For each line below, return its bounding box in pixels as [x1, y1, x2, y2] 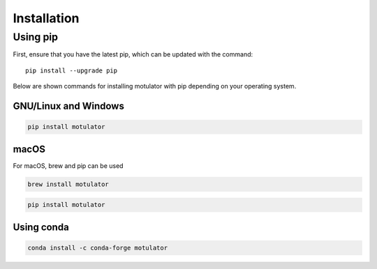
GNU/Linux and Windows [13, 100, 125, 112]
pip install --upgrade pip [25, 66, 118, 75]
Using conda [13, 221, 69, 233]
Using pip [13, 31, 59, 43]
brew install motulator [27, 180, 110, 188]
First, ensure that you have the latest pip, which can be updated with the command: [13, 50, 253, 59]
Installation [13, 10, 80, 26]
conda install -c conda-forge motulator [27, 244, 168, 252]
